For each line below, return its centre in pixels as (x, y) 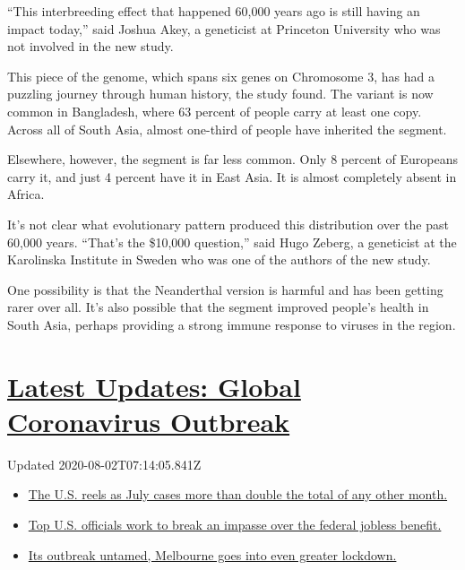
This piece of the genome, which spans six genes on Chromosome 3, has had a (221, 76)
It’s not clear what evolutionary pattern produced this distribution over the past (228, 224)
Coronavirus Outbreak (149, 421)
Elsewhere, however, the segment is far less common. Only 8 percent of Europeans (233, 159)
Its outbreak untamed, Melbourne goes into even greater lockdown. (212, 554)
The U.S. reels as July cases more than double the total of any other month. (238, 494)
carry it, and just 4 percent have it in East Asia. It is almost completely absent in (232, 176)
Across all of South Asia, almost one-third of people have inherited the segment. (227, 129)
